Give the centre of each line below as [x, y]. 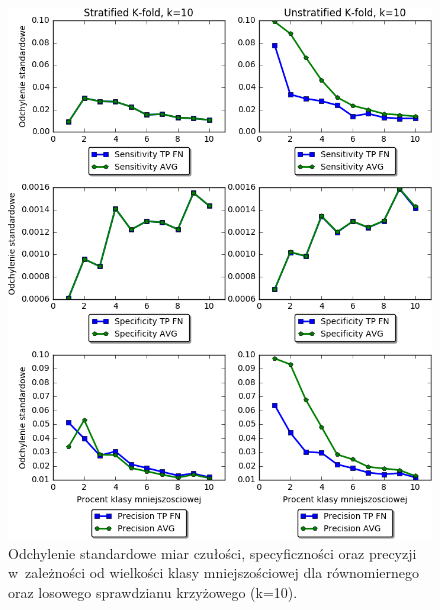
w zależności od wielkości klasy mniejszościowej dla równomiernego [214, 572]
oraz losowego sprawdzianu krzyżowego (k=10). [153, 591]
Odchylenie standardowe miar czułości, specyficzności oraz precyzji [212, 552]
